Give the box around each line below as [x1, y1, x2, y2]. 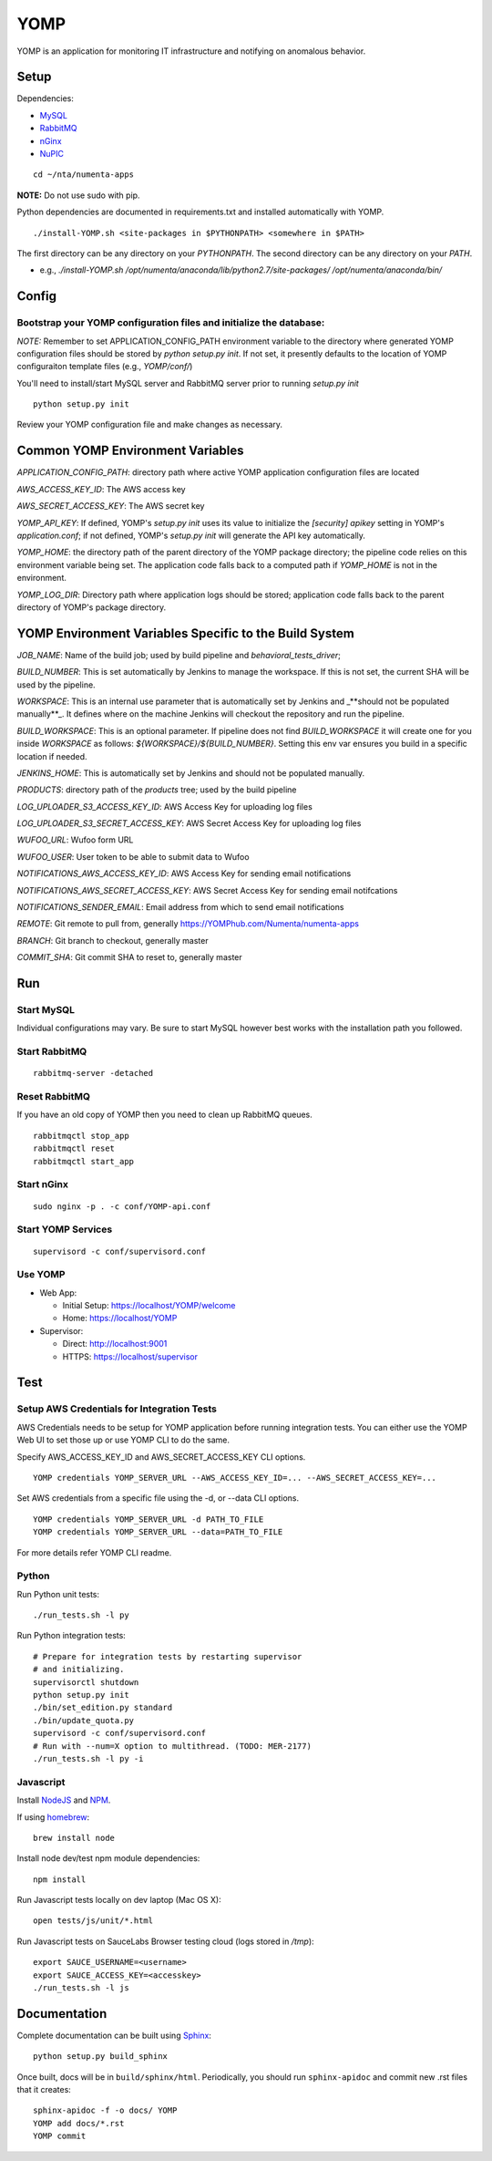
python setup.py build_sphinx [33, 2052, 169, 2062]
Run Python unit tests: [16, 1588, 100, 1599]
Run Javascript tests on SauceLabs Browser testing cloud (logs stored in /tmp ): [16, 1936, 314, 1947]
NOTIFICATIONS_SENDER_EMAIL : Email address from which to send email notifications [16, 902, 344, 913]
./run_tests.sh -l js [33, 1983, 129, 1993]
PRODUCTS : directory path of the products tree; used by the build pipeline [16, 784, 297, 795]
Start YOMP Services [16, 1223, 113, 1236]
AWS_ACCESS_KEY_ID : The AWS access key [16, 483, 186, 494]
